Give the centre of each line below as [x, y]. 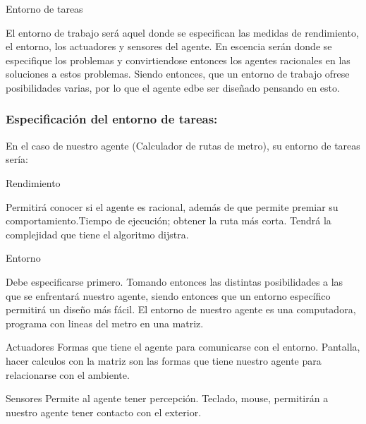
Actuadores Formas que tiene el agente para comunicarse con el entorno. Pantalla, [183, 347]
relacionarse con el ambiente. [68, 374]
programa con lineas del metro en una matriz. [105, 323]
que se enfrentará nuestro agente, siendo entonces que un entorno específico [168, 295]
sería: [17, 159]
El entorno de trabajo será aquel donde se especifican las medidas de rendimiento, [182, 32]
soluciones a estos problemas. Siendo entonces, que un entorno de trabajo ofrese [178, 74]
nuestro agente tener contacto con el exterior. [104, 412]
